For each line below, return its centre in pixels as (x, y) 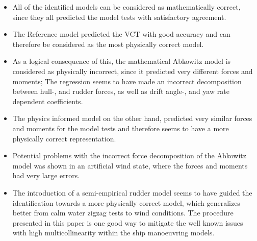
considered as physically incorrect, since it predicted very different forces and (133, 71)
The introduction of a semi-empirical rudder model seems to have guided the (132, 192)
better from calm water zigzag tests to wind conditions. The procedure (123, 213)
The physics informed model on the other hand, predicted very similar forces (132, 118)
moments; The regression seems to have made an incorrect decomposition (127, 81)
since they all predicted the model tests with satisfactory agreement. (119, 17)
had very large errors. (46, 175)
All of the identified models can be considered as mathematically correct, (126, 7)
